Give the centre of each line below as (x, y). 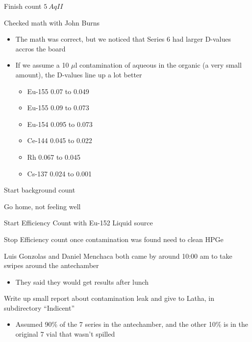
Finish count (23, 6)
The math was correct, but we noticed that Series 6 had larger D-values (123, 39)
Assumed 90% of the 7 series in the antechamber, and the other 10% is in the (132, 324)
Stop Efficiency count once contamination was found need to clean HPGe (114, 239)
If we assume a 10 (42, 65)
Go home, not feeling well (42, 206)
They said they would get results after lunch (82, 281)
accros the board (40, 48)
